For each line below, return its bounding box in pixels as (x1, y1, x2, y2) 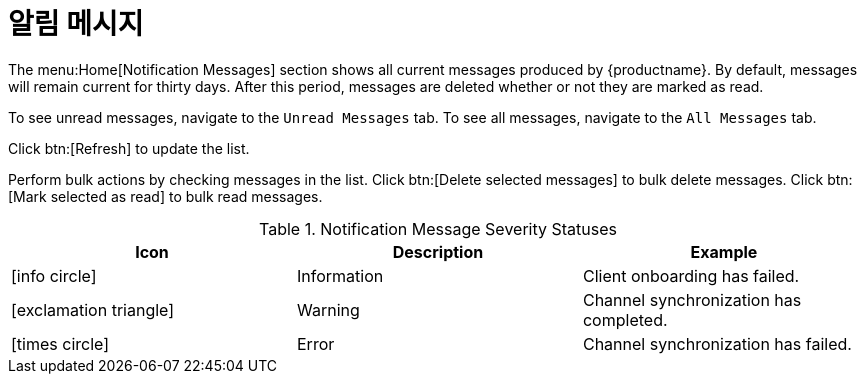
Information (296, 265, 384, 286)
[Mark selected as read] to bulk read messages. (8, 187, 323, 205)
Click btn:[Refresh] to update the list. (8, 139, 250, 157)
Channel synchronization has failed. (582, 333, 852, 354)
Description (392, 241, 484, 262)
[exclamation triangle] (11, 299, 175, 320)
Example (690, 241, 758, 262)
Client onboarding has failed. (582, 265, 800, 286)
